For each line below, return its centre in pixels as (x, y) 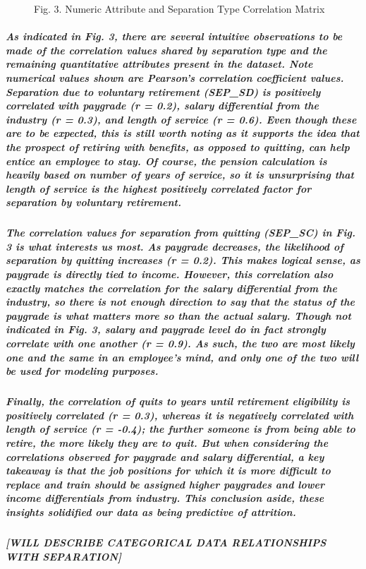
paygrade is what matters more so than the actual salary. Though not (178, 315)
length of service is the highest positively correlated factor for (159, 188)
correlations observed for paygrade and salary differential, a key (165, 456)
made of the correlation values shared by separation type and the (166, 50)
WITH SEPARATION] (64, 556)
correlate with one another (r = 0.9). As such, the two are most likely (180, 343)
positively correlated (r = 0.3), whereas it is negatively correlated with (180, 415)
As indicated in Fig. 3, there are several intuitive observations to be (174, 36)
